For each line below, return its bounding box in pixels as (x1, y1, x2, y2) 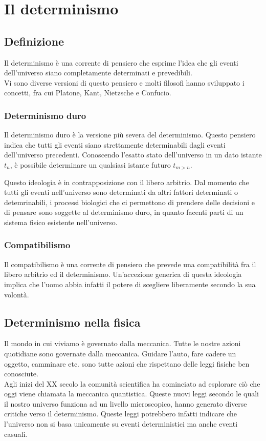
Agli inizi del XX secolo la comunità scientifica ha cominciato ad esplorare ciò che (4, 378, 260, 389)
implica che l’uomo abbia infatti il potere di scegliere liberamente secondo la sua (4, 278, 256, 289)
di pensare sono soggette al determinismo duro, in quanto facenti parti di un (4, 207, 243, 217)
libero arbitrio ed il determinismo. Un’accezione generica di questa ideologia (4, 269, 242, 279)
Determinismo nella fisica (4, 314, 141, 330)
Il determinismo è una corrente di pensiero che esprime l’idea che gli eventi (4, 57, 238, 68)
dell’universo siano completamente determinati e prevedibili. (4, 67, 192, 78)
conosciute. (4, 368, 38, 379)
